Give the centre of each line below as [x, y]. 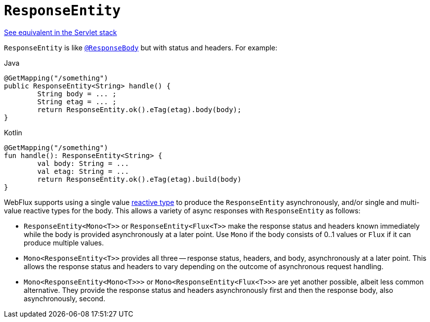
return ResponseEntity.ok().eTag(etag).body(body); [139, 109]
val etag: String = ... [83, 171]
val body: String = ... [83, 163]
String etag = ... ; [77, 101]
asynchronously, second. [64, 298]
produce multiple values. [64, 242]
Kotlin [13, 132]
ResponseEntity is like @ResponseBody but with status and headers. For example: [141, 47]
